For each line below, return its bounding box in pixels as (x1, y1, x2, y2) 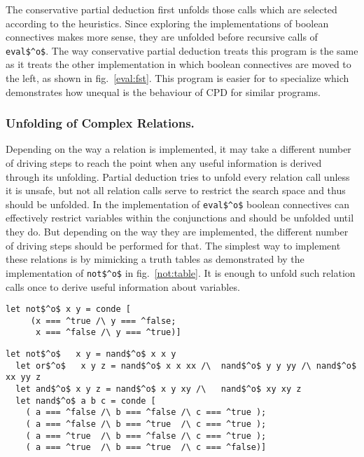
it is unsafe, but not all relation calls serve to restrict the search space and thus (6, 183, 346, 198)
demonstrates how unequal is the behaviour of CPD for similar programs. (6, 84, 321, 99)
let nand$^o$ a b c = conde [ (15, 395, 156, 406)
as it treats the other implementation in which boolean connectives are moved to (6, 57, 351, 71)
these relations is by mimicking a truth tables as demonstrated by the (6, 252, 304, 266)
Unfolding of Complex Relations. (6, 114, 195, 132)
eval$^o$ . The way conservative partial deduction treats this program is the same (6, 43, 358, 57)
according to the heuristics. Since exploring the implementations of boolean (6, 15, 329, 30)
